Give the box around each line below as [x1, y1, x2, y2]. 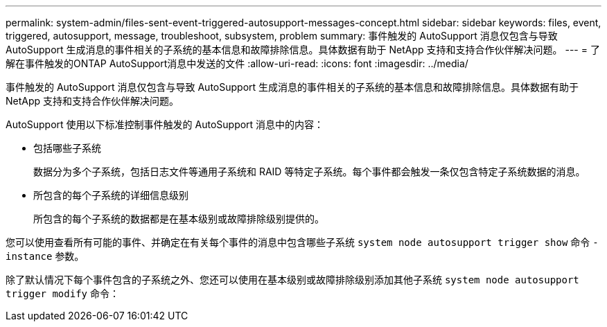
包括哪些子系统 [33, 142, 101, 154]
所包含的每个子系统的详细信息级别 [33, 189, 188, 201]
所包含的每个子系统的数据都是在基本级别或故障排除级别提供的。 [33, 213, 324, 224]
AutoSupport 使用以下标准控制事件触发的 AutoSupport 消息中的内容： [6, 118, 324, 130]
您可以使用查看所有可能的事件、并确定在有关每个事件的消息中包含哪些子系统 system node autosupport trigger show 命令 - [6, 236, 599, 248]
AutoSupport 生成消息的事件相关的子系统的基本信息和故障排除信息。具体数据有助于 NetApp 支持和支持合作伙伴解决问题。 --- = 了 [6, 44, 600, 55]
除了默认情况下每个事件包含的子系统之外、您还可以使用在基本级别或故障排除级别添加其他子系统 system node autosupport [6, 274, 579, 285]
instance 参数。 [6, 250, 85, 262]
